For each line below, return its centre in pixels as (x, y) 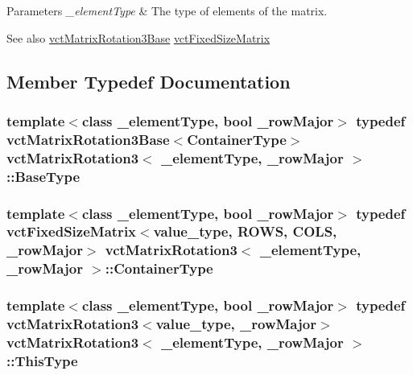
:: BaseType (43, 176)
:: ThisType (42, 360)
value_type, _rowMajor (236, 324)
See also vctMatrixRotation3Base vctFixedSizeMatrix (138, 37)
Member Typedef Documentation (149, 81)
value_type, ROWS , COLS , (245, 231)
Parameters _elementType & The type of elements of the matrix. (167, 10)
